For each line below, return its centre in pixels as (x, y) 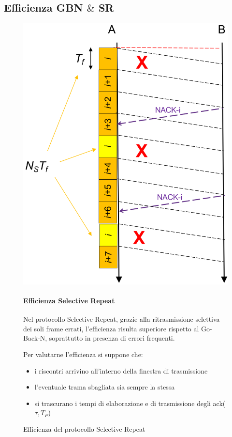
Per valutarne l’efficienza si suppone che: (83, 354)
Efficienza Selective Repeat (69, 301)
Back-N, (35, 338)
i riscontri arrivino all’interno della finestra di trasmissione (121, 370)
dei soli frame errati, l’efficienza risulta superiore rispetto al (111, 328)
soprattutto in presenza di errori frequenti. (112, 338)
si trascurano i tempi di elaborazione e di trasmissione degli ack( (130, 403)
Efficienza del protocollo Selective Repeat (84, 429)
